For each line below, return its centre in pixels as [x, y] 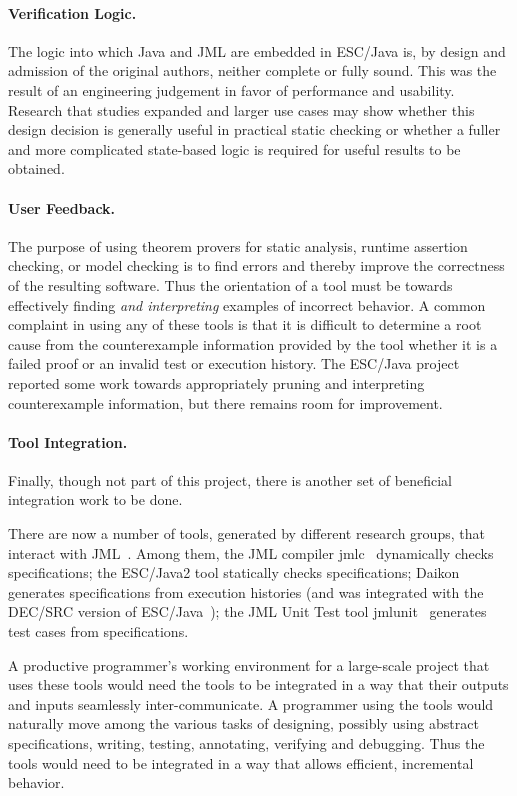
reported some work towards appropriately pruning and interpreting [216, 382]
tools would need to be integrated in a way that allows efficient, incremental [241, 762]
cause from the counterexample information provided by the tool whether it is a [253, 343]
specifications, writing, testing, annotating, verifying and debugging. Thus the [246, 743]
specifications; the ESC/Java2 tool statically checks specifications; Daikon [234, 572]
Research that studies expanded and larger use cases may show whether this [241, 109]
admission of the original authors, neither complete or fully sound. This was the [252, 70]
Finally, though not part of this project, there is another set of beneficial [230, 479]
